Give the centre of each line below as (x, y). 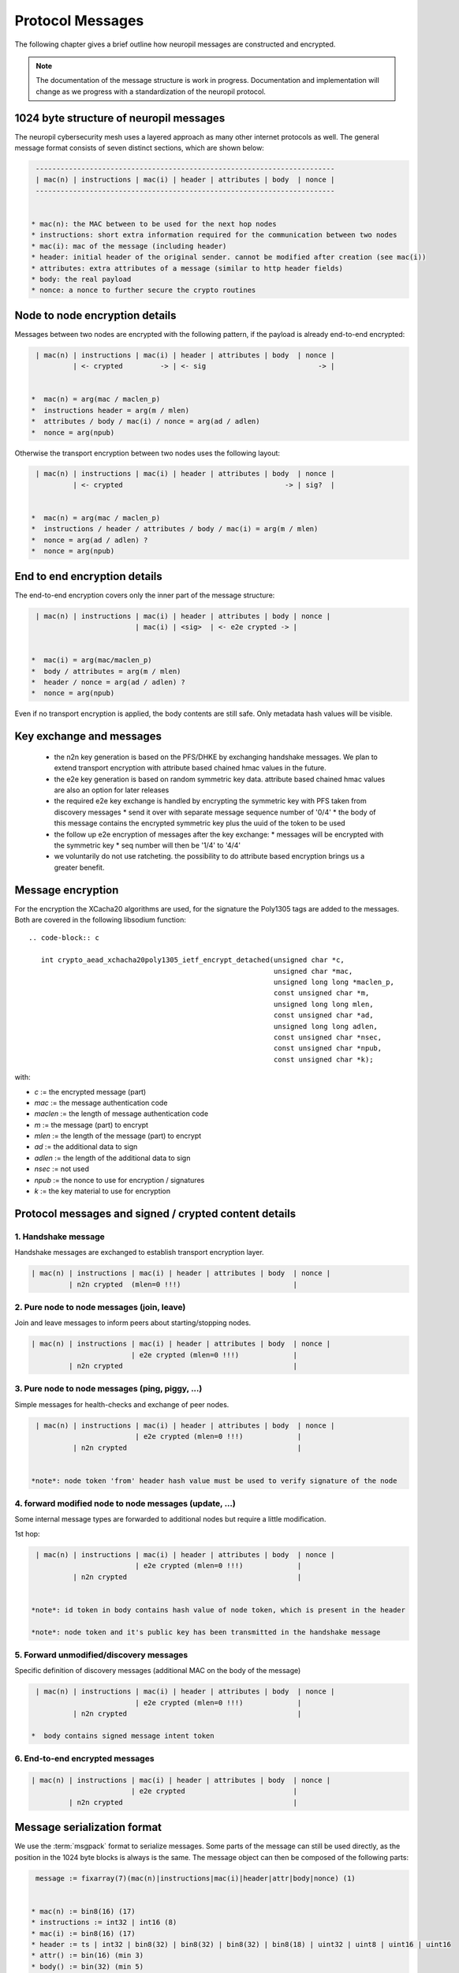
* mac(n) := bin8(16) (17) (83, 1911)
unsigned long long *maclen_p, (334, 982)
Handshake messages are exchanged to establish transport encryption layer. (139, 1252)
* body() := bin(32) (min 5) (88, 1966)
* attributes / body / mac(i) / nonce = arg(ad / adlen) (146, 421)
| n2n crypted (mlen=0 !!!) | (183, 1284)
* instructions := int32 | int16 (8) (104, 1922)
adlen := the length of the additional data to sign (112, 1158)
